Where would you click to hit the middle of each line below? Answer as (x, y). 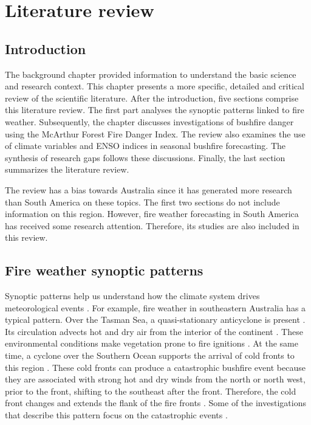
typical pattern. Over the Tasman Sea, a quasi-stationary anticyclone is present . (155, 320)
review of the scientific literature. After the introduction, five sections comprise (152, 98)
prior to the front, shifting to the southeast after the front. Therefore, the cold (151, 391)
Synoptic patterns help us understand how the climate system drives (132, 296)
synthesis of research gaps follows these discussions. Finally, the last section (145, 157)
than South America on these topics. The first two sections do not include (142, 202)
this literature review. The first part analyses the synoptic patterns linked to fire (155, 110)
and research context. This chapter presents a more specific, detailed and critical (155, 86)
